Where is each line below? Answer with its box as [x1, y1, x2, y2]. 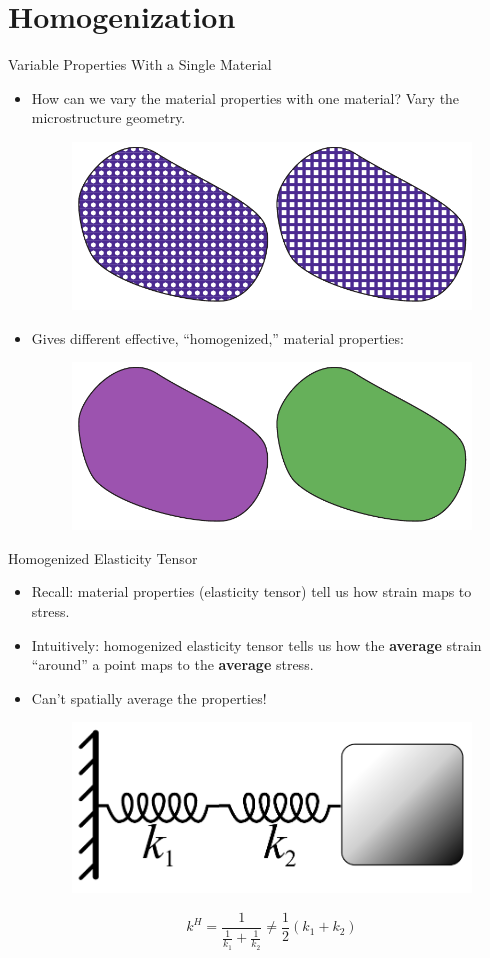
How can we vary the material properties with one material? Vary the [31, 87, 460, 108]
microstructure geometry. [31, 107, 186, 128]
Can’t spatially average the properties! [31, 687, 267, 708]
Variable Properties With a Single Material [8, 54, 272, 75]
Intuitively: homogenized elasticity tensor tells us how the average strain [31, 634, 482, 655]
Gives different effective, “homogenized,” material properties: [31, 327, 404, 348]
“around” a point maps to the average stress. [31, 654, 314, 675]
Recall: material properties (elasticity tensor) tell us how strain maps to [31, 581, 472, 602]
